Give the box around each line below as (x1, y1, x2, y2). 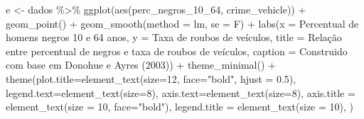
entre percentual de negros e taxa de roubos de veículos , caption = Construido (6, 43, 348, 58)
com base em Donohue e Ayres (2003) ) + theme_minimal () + (6, 57, 276, 72)
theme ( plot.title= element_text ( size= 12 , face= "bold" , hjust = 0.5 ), (6, 71, 296, 86)
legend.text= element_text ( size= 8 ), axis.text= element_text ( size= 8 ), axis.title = (6, 85, 355, 100)
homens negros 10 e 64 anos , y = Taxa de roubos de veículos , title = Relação (6, 30, 342, 45)
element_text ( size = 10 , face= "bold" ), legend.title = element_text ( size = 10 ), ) (6, 99, 354, 114)
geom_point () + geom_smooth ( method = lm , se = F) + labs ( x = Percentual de (6, 16, 359, 30)
